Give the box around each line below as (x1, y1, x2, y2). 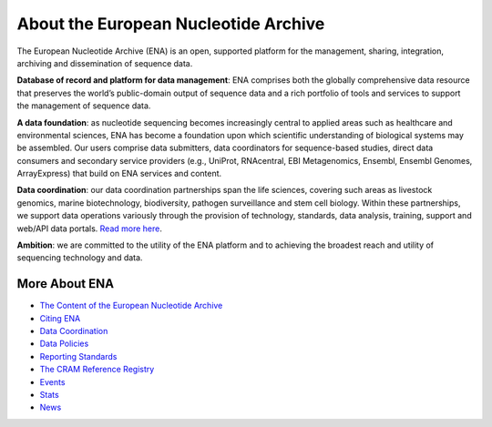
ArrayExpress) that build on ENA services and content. (16, 168, 222, 179)
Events (39, 376, 66, 387)
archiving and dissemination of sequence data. (16, 57, 193, 68)
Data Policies (39, 338, 89, 350)
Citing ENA (39, 312, 81, 323)
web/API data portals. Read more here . (16, 223, 163, 234)
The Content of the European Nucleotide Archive (39, 300, 223, 311)
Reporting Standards (39, 351, 118, 361)
